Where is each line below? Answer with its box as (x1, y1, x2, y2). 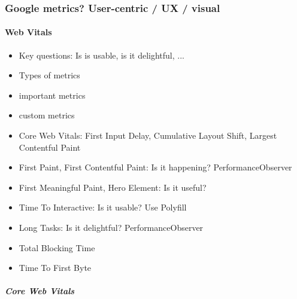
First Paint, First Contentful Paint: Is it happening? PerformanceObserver (19, 161, 292, 173)
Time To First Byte (19, 261, 92, 274)
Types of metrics (19, 69, 80, 81)
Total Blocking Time (19, 241, 95, 254)
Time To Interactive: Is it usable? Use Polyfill (19, 201, 187, 213)
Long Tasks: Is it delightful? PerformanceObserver (19, 221, 204, 233)
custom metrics (19, 109, 75, 121)
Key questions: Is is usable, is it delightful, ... (19, 48, 184, 61)
